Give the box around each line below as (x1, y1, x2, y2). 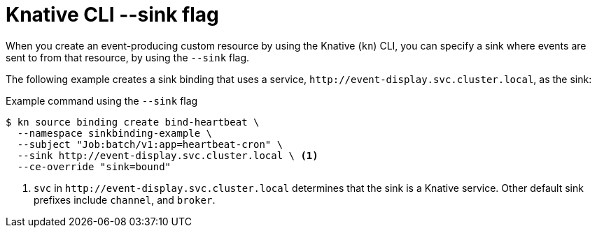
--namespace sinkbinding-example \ (17, 127, 213, 139)
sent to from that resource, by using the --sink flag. (6, 51, 250, 63)
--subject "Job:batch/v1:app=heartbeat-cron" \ (17, 138, 283, 150)
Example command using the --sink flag (6, 94, 198, 107)
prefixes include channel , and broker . (34, 193, 216, 206)
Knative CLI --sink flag (6, 3, 219, 27)
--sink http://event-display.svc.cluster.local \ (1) (17, 149, 318, 161)
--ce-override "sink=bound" (17, 160, 171, 172)
